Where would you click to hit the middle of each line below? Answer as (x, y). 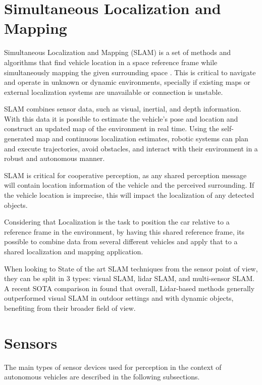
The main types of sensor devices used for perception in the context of (113, 367)
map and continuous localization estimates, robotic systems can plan (142, 139)
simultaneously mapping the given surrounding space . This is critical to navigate (130, 72)
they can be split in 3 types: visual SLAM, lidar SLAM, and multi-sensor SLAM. (129, 278)
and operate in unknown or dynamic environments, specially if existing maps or (127, 82)
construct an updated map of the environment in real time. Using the (112, 128)
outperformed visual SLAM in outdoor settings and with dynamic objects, (119, 298)
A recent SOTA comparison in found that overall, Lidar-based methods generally (129, 288)
